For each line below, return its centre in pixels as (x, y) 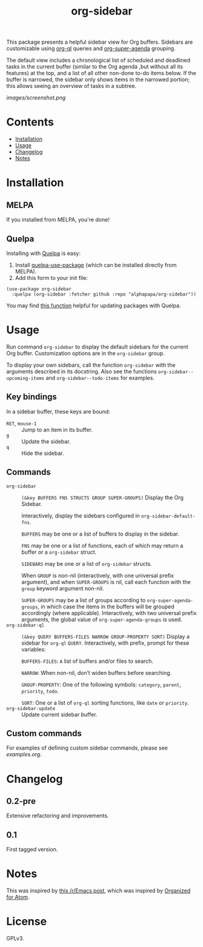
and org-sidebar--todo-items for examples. (100, 377)
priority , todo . (40, 691)
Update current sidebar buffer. (59, 714)
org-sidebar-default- (168, 516)
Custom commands (44, 733)
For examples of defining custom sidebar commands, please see (87, 748)
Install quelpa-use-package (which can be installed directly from (96, 265)
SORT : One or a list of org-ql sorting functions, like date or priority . (105, 703)
